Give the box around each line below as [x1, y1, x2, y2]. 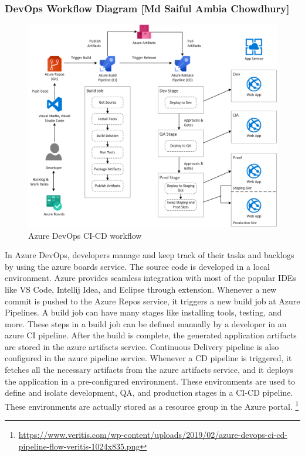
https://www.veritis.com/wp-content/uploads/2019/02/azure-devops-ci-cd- [18, 428, 287, 441]
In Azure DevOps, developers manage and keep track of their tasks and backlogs [5, 249, 294, 261]
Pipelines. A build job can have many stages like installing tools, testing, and [5, 306, 282, 318]
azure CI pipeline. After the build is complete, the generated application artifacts [5, 329, 297, 341]
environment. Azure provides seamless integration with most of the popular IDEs [5, 272, 296, 284]
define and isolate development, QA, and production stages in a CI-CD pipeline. [5, 386, 293, 399]
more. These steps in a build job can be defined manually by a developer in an [5, 317, 287, 330]
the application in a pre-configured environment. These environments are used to [5, 375, 296, 387]
